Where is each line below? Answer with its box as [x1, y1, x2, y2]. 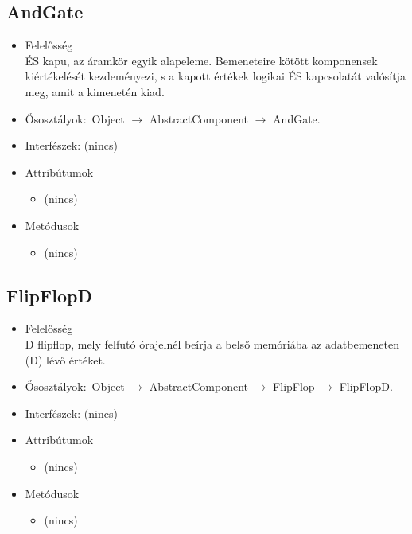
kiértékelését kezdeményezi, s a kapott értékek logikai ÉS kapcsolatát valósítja [25, 68, 406, 84]
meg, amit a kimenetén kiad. [25, 83, 165, 99]
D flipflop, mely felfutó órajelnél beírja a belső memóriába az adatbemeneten [25, 335, 399, 352]
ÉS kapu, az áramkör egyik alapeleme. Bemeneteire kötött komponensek [25, 52, 378, 68]
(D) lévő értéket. [25, 351, 106, 368]
